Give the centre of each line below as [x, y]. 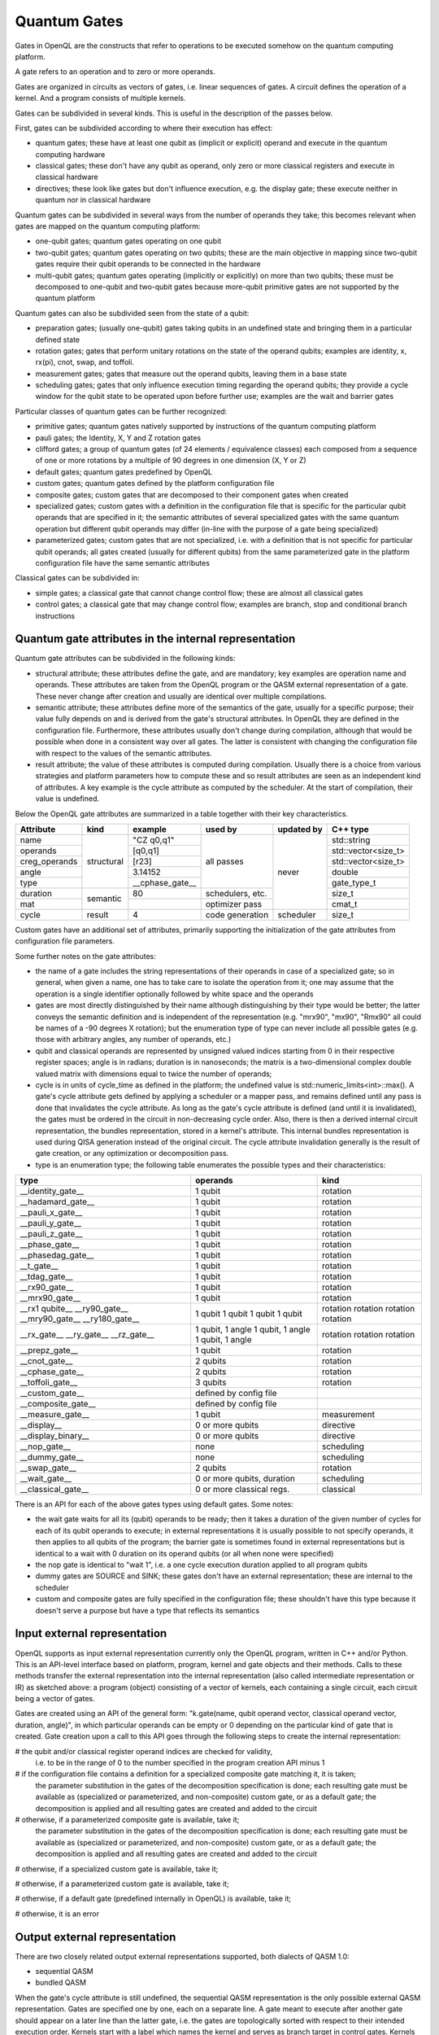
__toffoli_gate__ [49, 1382]
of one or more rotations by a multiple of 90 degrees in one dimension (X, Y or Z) [171, 461]
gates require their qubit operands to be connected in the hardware [148, 264]
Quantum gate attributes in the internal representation [155, 639]
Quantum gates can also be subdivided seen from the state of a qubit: [132, 313]
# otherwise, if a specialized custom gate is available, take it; [117, 1869]
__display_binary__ [54, 1436]
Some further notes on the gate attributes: [85, 956]
